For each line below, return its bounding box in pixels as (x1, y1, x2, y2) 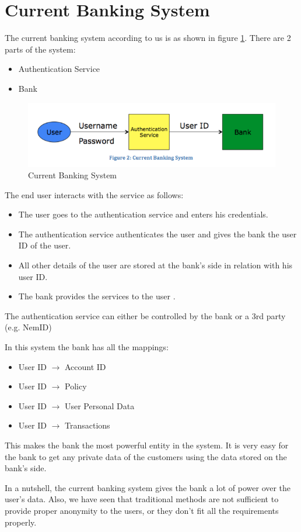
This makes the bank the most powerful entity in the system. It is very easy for (5, 439, 289, 451)
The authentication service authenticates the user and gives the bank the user (18, 227, 297, 240)
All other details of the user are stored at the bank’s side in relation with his (18, 259, 293, 271)
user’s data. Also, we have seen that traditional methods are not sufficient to (5, 493, 279, 505)
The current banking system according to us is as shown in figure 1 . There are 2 (5, 32, 291, 44)
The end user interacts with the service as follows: (5, 188, 184, 201)
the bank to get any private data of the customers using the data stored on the (5, 450, 287, 462)
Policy (64, 380, 87, 392)
